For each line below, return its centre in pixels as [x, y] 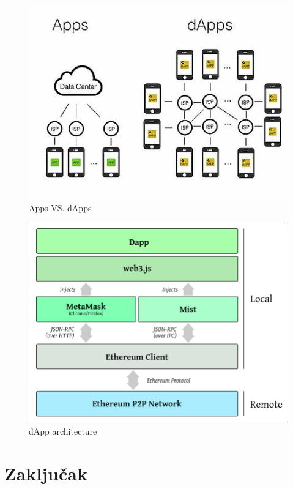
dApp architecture [63, 431]
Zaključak [46, 473]
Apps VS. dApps [60, 208]
